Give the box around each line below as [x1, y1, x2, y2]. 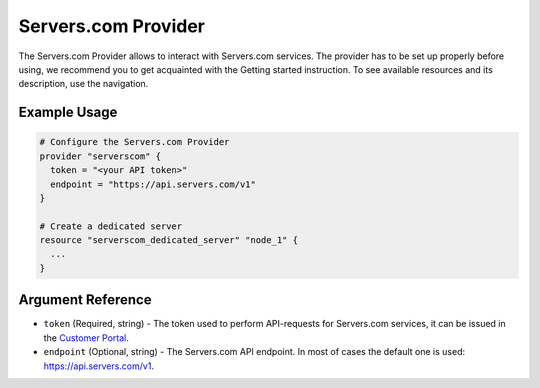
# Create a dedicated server [39, 220, 183, 232]
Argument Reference [18, 291, 152, 309]
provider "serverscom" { [39, 150, 162, 162]
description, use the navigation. [18, 78, 149, 90]
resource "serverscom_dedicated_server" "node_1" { [39, 235, 299, 246]
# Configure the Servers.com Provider [39, 136, 230, 148]
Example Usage [18, 104, 118, 121]
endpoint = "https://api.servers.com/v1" [50, 178, 257, 190]
